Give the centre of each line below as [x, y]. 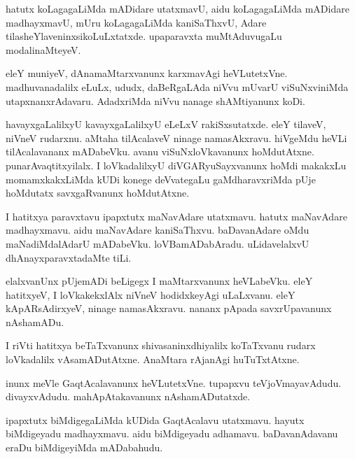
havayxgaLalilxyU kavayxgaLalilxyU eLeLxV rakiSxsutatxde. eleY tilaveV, [166, 124]
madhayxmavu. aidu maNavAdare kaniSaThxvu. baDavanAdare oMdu [158, 230]
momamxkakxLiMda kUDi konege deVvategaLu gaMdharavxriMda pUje [161, 179]
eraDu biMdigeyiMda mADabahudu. [84, 447]
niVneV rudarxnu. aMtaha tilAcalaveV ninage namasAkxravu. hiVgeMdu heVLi [176, 137]
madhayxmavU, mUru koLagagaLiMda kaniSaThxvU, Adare [136, 22]
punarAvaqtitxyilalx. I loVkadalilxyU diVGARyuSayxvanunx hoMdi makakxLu [176, 165]
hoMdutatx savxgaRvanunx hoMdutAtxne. [98, 193]
